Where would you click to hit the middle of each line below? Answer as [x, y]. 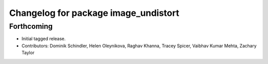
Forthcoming [31, 26]
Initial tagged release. [44, 39]
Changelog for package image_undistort [94, 13]
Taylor [28, 53]
